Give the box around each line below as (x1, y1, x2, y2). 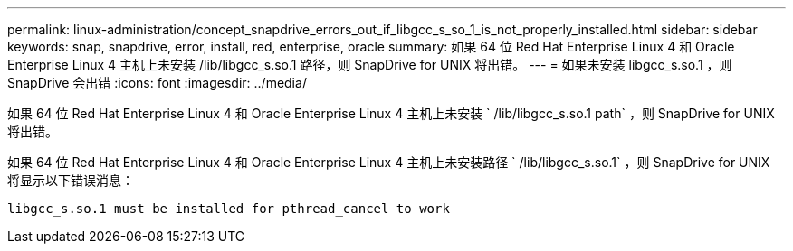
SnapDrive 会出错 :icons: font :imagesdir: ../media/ (7, 75, 307, 90)
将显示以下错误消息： (7, 172, 134, 188)
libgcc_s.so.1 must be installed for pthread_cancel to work (7, 201, 450, 216)
